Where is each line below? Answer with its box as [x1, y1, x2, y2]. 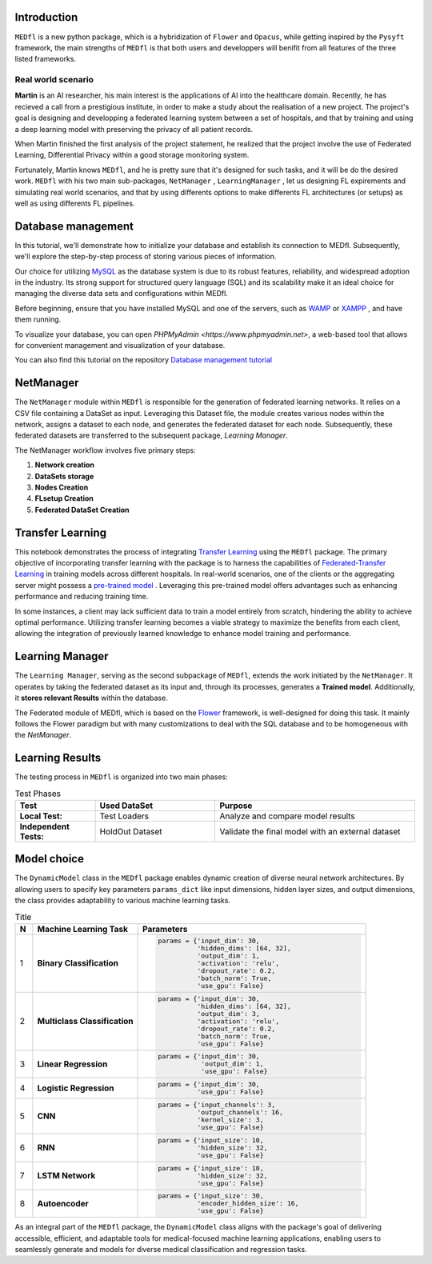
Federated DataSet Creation [34, 505, 130, 514]
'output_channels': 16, [197, 1108, 284, 1117]
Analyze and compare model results [219, 810, 355, 822]
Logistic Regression [37, 1082, 115, 1094]
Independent [19, 821, 70, 832]
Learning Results [14, 751, 102, 765]
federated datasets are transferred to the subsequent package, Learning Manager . [14, 430, 288, 440]
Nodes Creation [34, 482, 89, 492]
